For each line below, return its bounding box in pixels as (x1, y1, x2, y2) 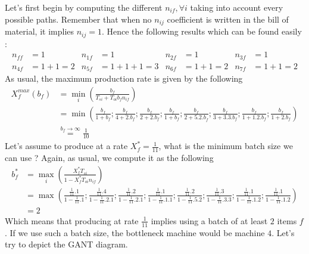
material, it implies (5, 25, 74, 38)
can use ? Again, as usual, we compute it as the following (5, 151, 214, 164)
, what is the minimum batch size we (158, 140, 293, 152)
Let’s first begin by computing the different (5, 1, 163, 13)
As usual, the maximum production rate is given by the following (5, 72, 243, 85)
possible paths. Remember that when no (5, 13, 152, 25)
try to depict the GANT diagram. (5, 238, 128, 250)
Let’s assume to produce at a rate (5, 140, 128, 152)
